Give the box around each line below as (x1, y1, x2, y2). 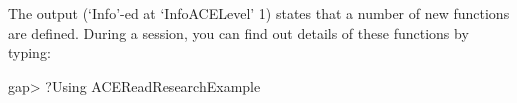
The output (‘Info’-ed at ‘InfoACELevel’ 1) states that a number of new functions (8, 3, 510, 23)
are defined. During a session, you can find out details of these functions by (8, 22, 469, 43)
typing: (8, 42, 51, 63)
